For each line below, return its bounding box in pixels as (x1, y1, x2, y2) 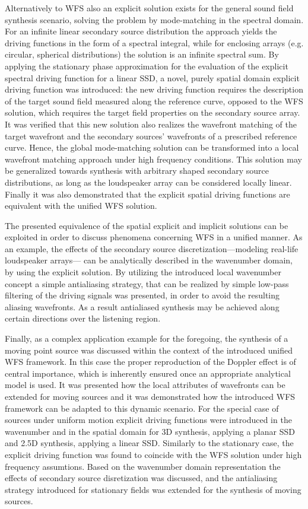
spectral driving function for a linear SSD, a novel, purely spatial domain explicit (5, 71, 300, 84)
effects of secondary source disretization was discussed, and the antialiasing (5, 472, 278, 484)
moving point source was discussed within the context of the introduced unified (5, 343, 293, 356)
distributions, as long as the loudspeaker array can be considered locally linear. (5, 176, 292, 188)
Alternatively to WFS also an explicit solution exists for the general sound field (5, 2, 294, 14)
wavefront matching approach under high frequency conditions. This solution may (5, 152, 302, 165)
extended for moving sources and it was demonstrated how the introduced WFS (5, 390, 296, 402)
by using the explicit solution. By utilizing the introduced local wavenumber (5, 266, 281, 278)
